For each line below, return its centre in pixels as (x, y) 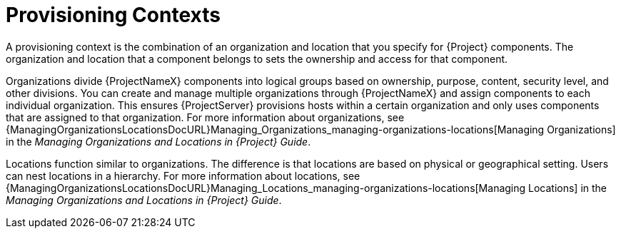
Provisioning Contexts (113, 15)
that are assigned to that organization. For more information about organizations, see (205, 117)
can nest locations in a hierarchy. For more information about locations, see (183, 175)
